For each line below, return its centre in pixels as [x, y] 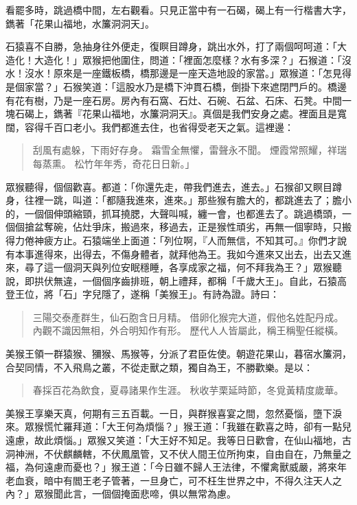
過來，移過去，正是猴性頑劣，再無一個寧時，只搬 [241, 227]
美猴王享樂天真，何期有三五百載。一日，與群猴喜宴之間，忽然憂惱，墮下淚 [174, 413]
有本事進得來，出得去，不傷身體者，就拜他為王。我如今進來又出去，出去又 [174, 254]
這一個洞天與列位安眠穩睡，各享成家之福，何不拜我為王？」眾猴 [188, 267]
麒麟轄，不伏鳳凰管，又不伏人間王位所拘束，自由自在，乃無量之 [207, 453]
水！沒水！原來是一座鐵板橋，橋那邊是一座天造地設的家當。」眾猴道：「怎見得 [178, 73]
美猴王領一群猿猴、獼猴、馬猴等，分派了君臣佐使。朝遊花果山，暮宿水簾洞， [178, 354]
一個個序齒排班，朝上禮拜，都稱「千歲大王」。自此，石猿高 [214, 280]
